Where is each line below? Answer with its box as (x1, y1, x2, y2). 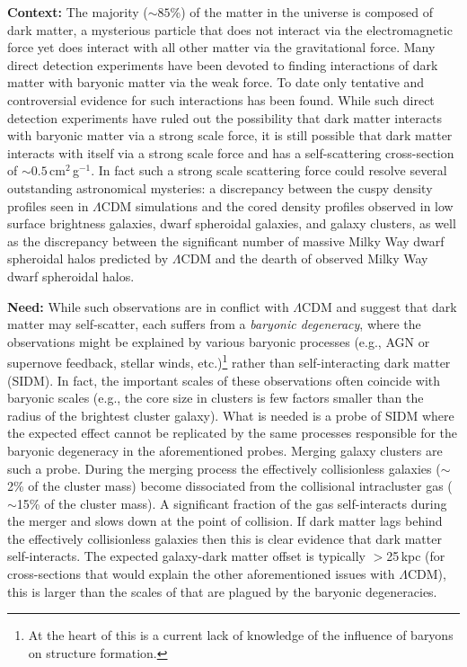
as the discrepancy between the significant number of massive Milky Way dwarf (7, 231, 445, 250)
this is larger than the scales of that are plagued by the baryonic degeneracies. (7, 582, 437, 600)
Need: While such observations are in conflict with (7, 297, 289, 316)
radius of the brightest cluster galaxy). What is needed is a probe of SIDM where (7, 405, 454, 424)
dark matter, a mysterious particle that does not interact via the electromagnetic (7, 20, 453, 39)
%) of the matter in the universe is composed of (170, 3, 433, 21)
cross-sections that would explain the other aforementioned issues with (7, 565, 395, 583)
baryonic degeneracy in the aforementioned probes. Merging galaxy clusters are (7, 440, 443, 459)
